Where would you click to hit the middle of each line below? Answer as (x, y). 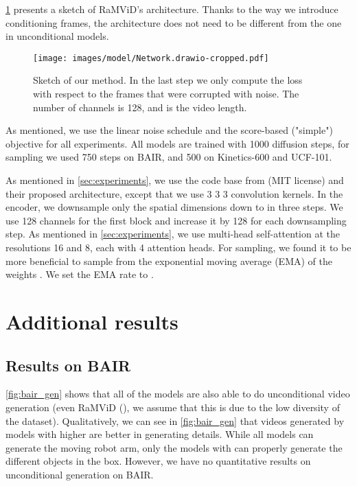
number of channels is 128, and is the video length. (140, 107)
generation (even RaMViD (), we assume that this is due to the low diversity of (173, 407)
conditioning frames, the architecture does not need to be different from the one (174, 22)
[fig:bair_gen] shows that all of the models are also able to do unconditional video (178, 394)
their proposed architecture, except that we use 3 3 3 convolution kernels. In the (174, 193)
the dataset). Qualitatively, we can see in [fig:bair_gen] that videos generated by (175, 420)
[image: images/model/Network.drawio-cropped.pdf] (151, 58)
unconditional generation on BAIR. (80, 474)
